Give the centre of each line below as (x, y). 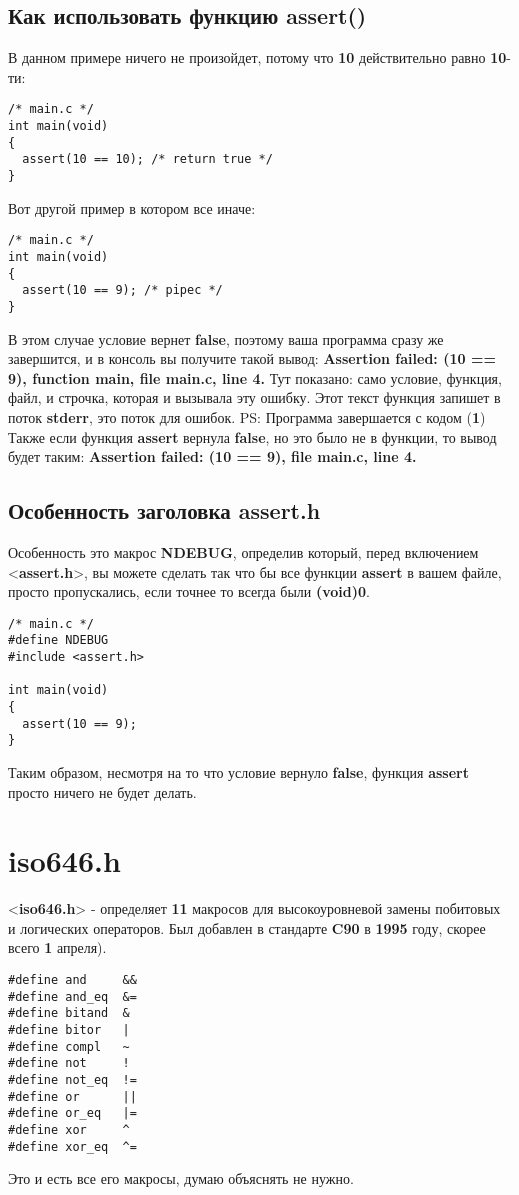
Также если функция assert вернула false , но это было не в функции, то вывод (252, 436)
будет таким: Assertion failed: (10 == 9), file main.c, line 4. (212, 456)
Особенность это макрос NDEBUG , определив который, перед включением (243, 551)
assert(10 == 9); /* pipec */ (122, 290)
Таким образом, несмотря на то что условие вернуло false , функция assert (238, 771)
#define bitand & (69, 1013)
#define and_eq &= (72, 996)
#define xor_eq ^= (72, 1146)
